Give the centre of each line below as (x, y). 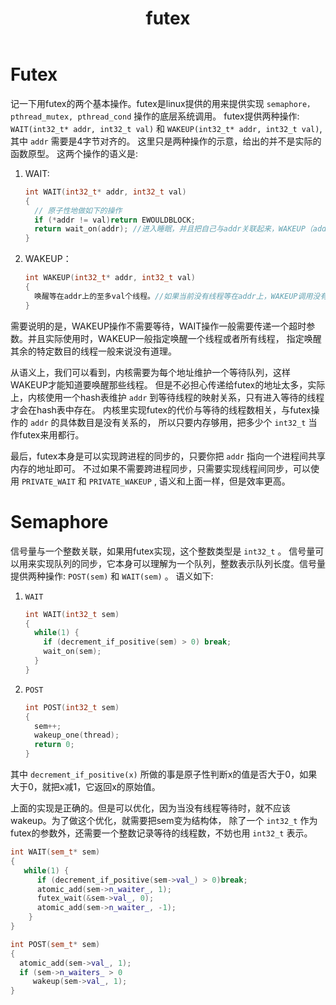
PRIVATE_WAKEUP (120, 482)
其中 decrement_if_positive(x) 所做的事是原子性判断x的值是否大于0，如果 (164, 774)
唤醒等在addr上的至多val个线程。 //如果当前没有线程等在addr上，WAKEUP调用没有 (181, 296)
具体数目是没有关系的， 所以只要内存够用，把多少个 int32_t (183, 422)
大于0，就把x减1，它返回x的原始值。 (85, 786)
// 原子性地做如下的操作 (78, 210)
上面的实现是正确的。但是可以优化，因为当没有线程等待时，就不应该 (150, 808)
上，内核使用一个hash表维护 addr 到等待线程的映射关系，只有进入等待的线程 (167, 397)
